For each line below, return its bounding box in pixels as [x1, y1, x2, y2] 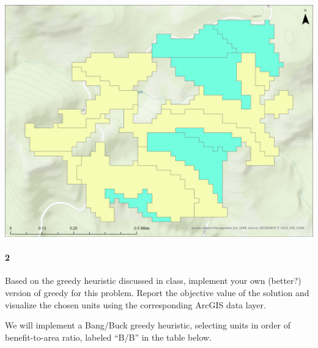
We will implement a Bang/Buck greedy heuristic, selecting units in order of [5, 319, 291, 332]
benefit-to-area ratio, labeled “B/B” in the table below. [5, 330, 212, 343]
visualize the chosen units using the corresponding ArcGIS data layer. [5, 298, 266, 311]
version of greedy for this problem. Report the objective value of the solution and [5, 286, 309, 299]
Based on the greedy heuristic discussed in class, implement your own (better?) [5, 274, 301, 287]
